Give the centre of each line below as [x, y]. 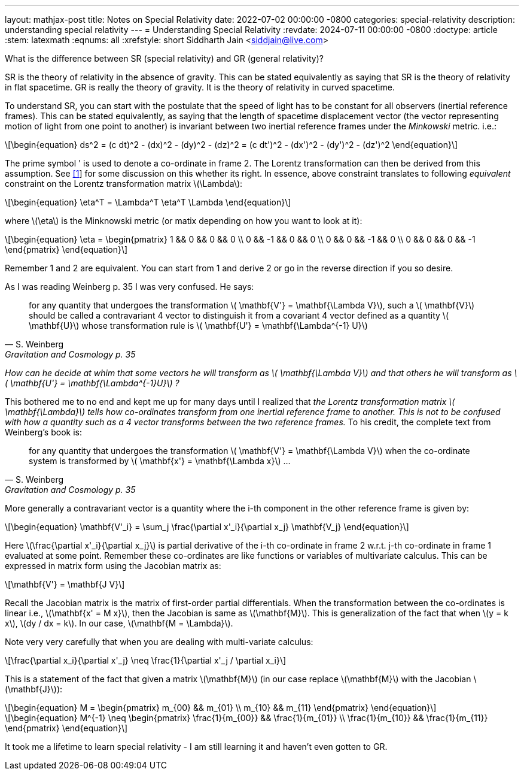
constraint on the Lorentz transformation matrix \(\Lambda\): [124, 184]
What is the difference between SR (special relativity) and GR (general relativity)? [164, 58]
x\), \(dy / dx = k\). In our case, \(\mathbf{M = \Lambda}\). [119, 623]
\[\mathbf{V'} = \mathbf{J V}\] [65, 584]
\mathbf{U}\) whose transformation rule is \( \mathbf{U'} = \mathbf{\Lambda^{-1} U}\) [198, 326]
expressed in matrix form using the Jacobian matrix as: [113, 566]
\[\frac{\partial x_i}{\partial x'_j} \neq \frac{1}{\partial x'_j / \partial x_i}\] [146, 660]
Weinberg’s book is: [43, 432]
